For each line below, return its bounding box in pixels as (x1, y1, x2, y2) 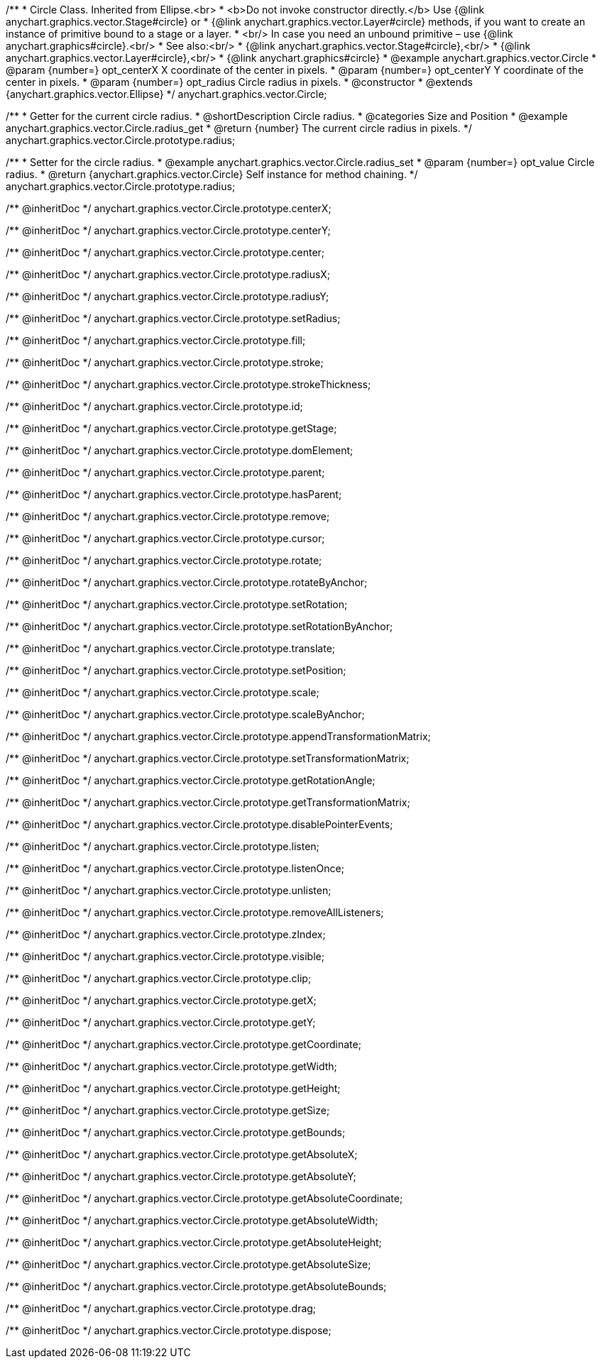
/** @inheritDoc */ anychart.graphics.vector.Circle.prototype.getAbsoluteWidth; (6, 1214, 378, 1226)
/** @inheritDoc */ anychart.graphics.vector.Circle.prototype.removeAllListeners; (6, 906, 384, 918)
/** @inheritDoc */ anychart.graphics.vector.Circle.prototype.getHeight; (6, 1082, 341, 1094)
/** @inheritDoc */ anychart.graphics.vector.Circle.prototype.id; (6, 400, 303, 412)
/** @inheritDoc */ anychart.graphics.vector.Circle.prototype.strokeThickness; (6, 378, 371, 390)
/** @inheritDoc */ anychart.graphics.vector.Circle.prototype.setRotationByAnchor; (6, 620, 393, 632)
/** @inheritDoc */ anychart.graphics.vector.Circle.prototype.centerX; (6, 202, 332, 214)
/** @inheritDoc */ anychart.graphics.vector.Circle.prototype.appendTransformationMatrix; (6, 730, 431, 742)
